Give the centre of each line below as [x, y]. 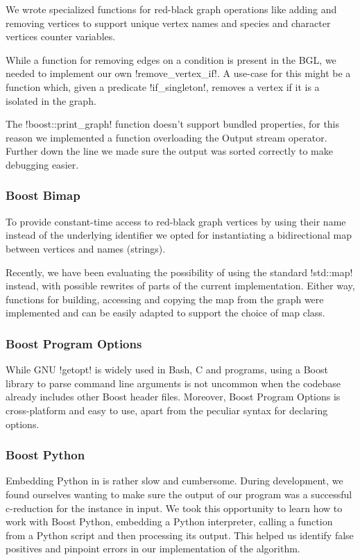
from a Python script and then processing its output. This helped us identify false [180, 535]
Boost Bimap [43, 195]
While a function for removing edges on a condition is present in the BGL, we [171, 59]
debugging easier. [42, 164]
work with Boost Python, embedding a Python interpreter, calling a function [169, 521]
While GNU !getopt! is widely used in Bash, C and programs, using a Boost [167, 370]
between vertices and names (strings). [86, 248]
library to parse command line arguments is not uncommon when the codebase [173, 383]
